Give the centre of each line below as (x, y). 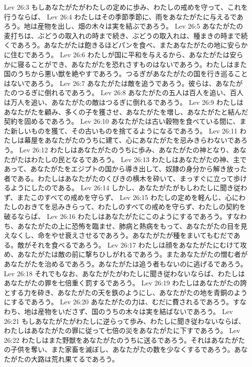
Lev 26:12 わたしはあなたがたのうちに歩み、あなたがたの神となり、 (126, 149)
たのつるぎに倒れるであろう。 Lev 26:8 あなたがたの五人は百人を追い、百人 (124, 92)
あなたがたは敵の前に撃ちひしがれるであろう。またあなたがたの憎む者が (133, 254)
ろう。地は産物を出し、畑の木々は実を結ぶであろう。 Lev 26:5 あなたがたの (124, 26)
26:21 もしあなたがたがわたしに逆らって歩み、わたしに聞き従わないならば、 (125, 321)
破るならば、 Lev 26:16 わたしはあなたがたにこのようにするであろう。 (115, 216)
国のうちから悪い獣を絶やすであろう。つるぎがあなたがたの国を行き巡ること (126, 74)
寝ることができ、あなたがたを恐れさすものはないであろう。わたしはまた (132, 64)
